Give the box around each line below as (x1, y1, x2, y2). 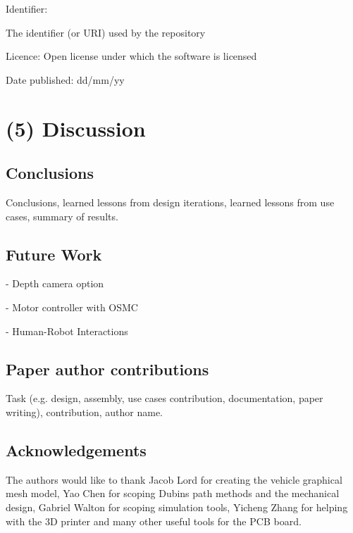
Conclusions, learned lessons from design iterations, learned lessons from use (6, 194, 335, 209)
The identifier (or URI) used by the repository (6, 25, 206, 39)
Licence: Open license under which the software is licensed (6, 49, 257, 63)
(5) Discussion (6, 113, 146, 142)
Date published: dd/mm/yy (6, 72, 125, 87)
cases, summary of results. (6, 208, 118, 223)
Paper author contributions (6, 358, 209, 380)
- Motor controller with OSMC (6, 299, 138, 314)
